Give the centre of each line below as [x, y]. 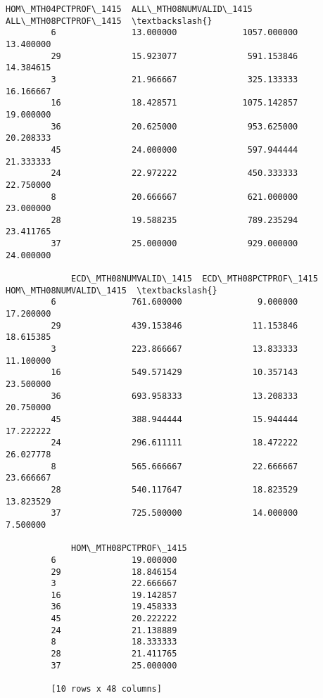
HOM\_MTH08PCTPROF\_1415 [129, 548]
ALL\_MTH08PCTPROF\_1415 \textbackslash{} [109, 21]
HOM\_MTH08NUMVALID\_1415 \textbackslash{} [112, 290]
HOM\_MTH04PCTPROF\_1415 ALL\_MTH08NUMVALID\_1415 [129, 9]
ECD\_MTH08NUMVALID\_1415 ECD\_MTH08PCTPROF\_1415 [195, 279]
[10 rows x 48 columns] [106, 689]
